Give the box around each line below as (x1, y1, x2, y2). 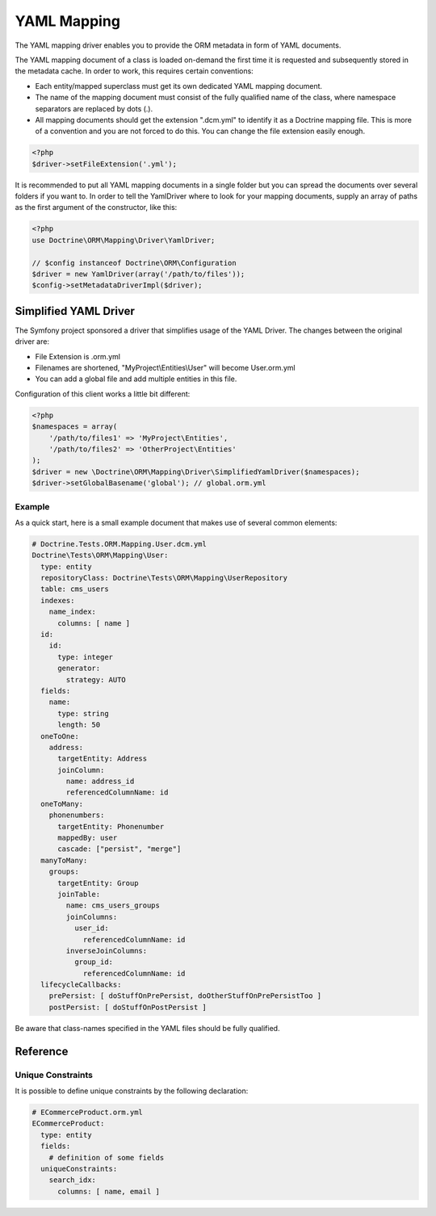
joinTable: (57, 889, 101, 899)
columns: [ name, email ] (57, 1187, 161, 1196)
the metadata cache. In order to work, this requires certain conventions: (15, 66, 254, 76)
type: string (57, 709, 109, 718)
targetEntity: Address (57, 754, 148, 763)
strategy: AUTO (65, 675, 127, 684)
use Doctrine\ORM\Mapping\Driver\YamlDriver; (31, 235, 216, 245)
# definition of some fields (48, 1153, 165, 1162)
